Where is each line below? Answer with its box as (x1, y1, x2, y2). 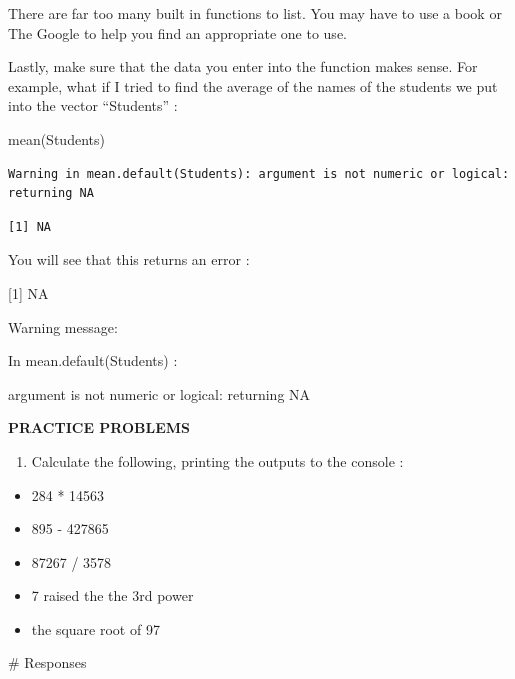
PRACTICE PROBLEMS (8, 417, 191, 438)
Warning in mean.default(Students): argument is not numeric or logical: (8, 166, 510, 181)
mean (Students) (8, 128, 105, 149)
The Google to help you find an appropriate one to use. (8, 22, 347, 43)
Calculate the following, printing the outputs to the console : (31, 450, 404, 471)
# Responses (8, 652, 87, 673)
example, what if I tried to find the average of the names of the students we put (8, 75, 498, 96)
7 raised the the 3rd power (31, 585, 194, 606)
